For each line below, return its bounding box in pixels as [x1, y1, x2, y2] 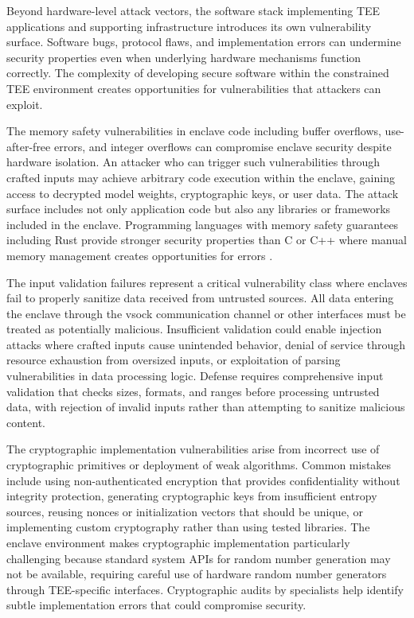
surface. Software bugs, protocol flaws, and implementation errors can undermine [6, 33, 401, 50]
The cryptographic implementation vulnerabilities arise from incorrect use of [6, 441, 380, 457]
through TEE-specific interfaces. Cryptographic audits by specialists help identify [6, 581, 404, 597]
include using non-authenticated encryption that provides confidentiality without [6, 472, 400, 488]
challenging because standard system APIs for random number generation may [6, 550, 391, 566]
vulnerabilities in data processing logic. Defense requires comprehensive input [6, 367, 384, 384]
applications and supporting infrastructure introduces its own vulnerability [6, 17, 372, 34]
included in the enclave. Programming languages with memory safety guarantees [6, 216, 399, 232]
